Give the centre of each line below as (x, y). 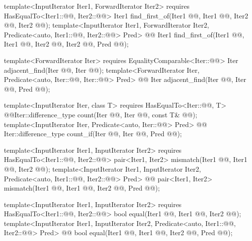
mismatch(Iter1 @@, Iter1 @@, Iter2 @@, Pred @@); (82, 188)
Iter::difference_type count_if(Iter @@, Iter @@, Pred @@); (93, 134)
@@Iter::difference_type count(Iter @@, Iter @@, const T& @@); (101, 114)
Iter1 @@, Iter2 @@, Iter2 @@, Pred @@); (66, 44)
